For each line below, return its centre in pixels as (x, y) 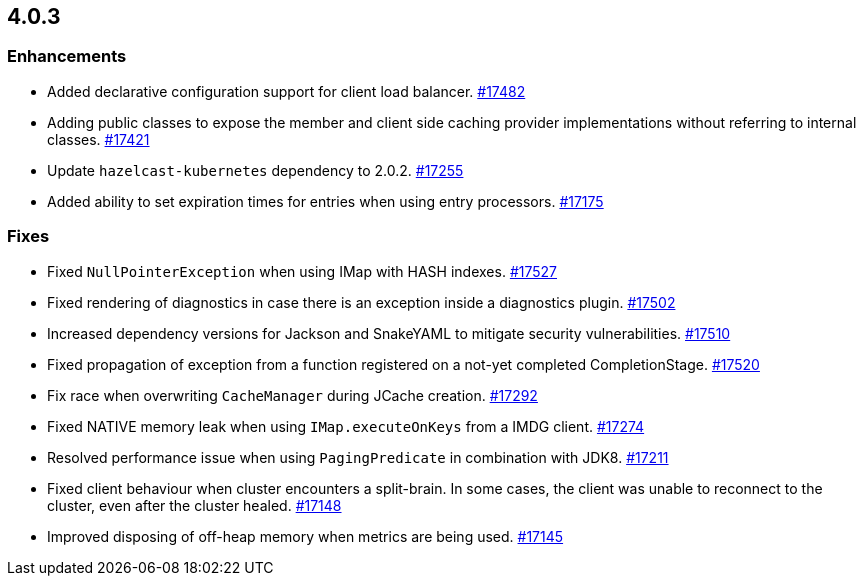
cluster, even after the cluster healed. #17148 (194, 505)
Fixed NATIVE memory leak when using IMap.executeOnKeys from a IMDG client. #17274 (346, 426)
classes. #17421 (98, 139)
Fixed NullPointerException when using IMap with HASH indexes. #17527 (302, 271)
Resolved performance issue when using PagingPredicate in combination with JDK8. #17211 (358, 457)
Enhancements (67, 56)
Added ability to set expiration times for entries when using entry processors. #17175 (325, 201)
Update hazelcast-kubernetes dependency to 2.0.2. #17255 (255, 170)
